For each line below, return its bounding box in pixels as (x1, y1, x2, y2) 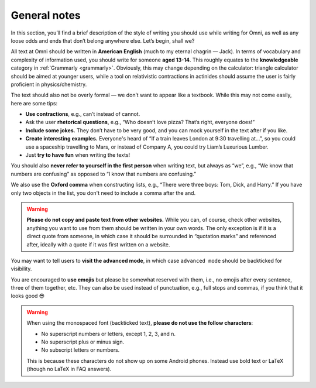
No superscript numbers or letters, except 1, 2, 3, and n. (41, 330, 176, 337)
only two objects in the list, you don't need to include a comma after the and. (11, 189, 196, 196)
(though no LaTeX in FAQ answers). (26, 366, 112, 373)
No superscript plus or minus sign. (41, 338, 125, 345)
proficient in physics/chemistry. (11, 81, 87, 88)
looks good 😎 (11, 293, 45, 300)
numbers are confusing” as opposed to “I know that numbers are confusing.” (11, 170, 196, 177)
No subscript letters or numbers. (41, 346, 120, 353)
